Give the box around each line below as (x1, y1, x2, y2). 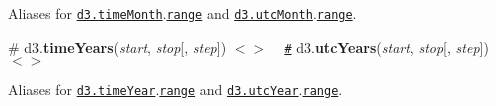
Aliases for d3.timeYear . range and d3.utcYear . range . (8, 79, 343, 100)
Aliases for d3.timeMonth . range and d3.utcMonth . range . (8, 3, 357, 23)
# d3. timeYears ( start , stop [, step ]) (8, 36, 227, 57)
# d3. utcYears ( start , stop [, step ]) (284, 36, 489, 57)
